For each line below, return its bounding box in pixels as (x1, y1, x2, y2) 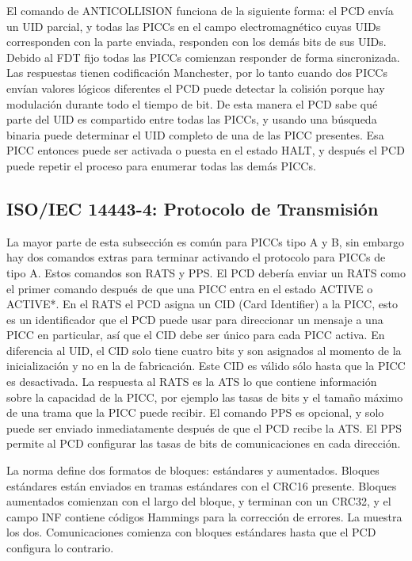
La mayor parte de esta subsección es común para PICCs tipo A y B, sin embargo (6, 233, 405, 250)
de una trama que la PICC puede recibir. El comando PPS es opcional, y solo (6, 404, 384, 421)
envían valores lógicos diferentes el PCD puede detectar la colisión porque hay (6, 79, 385, 96)
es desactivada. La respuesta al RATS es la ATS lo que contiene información (6, 373, 377, 390)
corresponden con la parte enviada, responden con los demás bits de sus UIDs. (6, 33, 387, 50)
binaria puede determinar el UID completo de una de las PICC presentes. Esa (6, 126, 384, 143)
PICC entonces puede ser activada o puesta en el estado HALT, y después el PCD (6, 142, 405, 158)
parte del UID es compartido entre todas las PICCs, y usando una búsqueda (6, 111, 377, 128)
